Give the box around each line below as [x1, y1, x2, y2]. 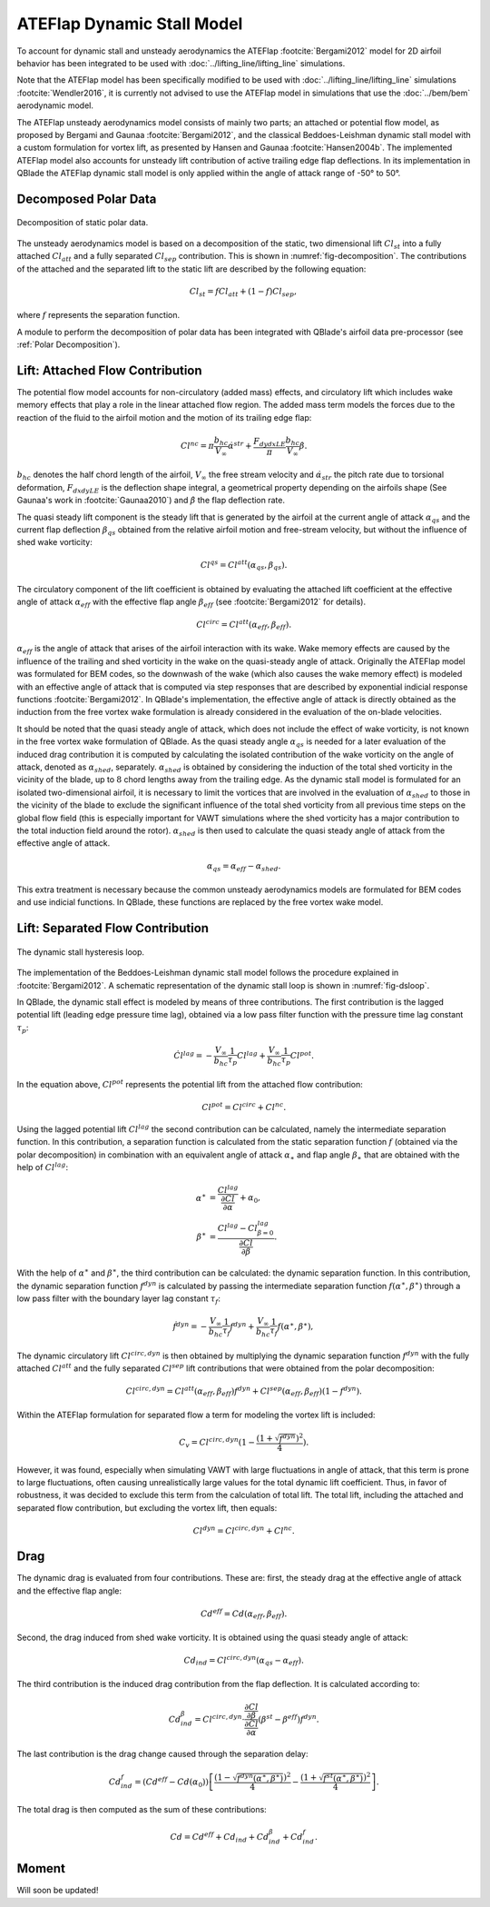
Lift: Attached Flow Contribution [16, 363, 203, 378]
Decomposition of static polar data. [16, 217, 149, 228]
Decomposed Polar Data [16, 191, 157, 206]
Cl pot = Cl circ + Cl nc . [201, 1100, 287, 1113]
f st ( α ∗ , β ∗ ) [323, 1772, 364, 1783]
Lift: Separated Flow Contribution [16, 920, 209, 936]
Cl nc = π [180, 439, 215, 452]
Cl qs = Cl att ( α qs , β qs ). [200, 559, 288, 572]
